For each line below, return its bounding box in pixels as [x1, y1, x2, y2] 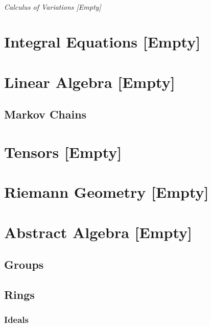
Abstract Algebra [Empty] [4, 221, 192, 242]
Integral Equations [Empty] [4, 31, 201, 52]
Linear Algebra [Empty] [4, 71, 175, 92]
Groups [4, 256, 44, 272]
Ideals [4, 313, 29, 326]
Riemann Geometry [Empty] [4, 181, 209, 202]
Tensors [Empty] [4, 141, 122, 162]
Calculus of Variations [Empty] [4, 1, 101, 12]
